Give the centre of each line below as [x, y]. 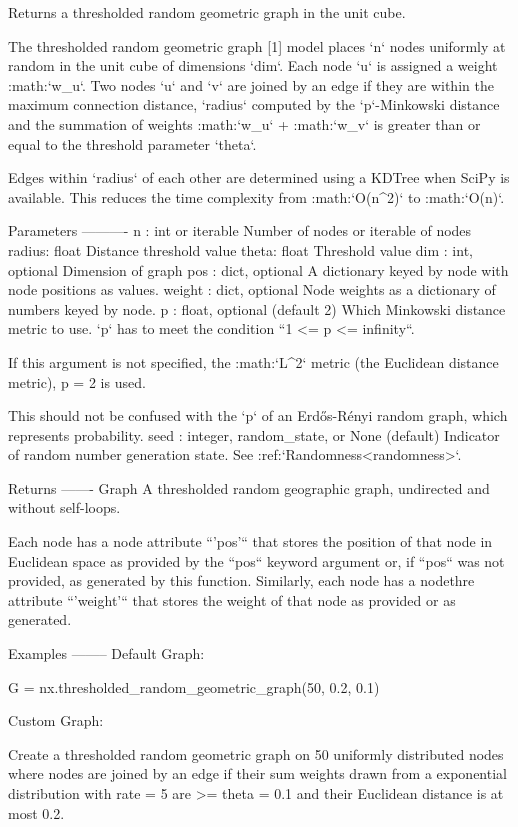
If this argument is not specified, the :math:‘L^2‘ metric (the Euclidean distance [253, 361]
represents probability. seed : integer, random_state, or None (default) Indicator [254, 434]
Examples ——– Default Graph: [106, 653]
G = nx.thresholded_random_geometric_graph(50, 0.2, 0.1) [194, 686]
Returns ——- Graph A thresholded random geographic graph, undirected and [249, 487]
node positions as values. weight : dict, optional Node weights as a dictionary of [252, 289]
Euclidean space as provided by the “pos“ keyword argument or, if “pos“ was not [256, 560]
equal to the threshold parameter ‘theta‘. [132, 143]
